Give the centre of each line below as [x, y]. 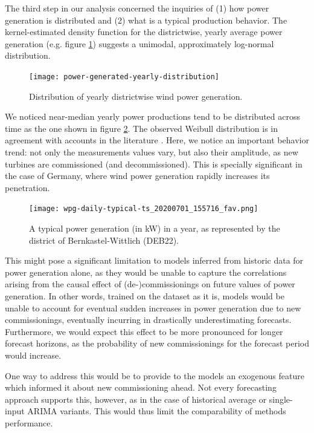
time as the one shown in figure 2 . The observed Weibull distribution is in [142, 128]
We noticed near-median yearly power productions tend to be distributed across [153, 116]
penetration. [27, 187]
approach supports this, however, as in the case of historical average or [136, 399]
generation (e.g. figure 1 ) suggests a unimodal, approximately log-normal [139, 43]
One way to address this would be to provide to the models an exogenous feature [155, 375]
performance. [29, 422]
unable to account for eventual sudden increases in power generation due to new [153, 308]
